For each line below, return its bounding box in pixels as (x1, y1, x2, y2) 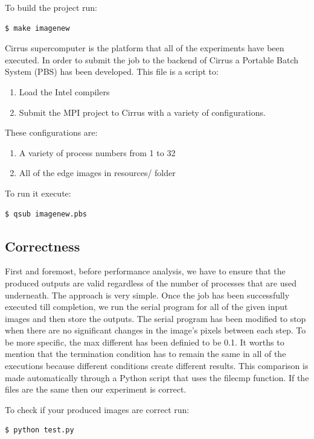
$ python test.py (5, 426, 74, 435)
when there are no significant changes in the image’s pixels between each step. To (5, 324, 306, 336)
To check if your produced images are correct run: (5, 403, 190, 415)
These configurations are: (5, 126, 98, 139)
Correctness (5, 236, 80, 255)
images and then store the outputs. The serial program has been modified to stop (5, 312, 306, 324)
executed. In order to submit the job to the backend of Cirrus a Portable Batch (5, 53, 299, 66)
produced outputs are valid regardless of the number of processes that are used (5, 276, 297, 289)
